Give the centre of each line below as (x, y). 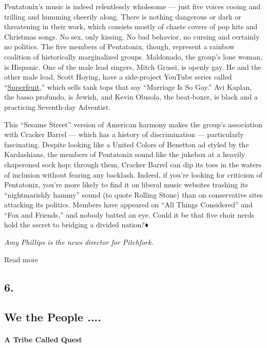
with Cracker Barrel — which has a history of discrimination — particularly (124, 134)
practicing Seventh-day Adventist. (58, 107)
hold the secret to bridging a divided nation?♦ (77, 225)
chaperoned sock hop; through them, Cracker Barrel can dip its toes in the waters (133, 164)
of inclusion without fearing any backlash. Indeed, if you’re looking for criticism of (133, 174)
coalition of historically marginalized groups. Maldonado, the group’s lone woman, (133, 56)
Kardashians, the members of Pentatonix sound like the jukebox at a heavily (125, 154)
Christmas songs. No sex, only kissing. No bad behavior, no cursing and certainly (132, 36)
